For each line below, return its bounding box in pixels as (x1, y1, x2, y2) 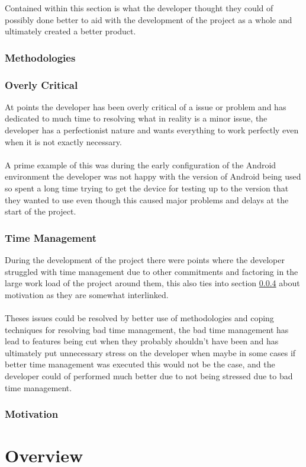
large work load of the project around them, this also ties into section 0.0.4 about (5, 277, 300, 289)
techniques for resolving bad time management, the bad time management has (5, 323, 289, 335)
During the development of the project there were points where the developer (5, 254, 285, 266)
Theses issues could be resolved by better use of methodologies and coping (5, 311, 274, 324)
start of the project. (5, 205, 76, 217)
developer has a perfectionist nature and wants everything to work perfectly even (5, 124, 299, 136)
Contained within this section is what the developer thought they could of (5, 2, 273, 14)
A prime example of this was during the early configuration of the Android (5, 158, 276, 171)
